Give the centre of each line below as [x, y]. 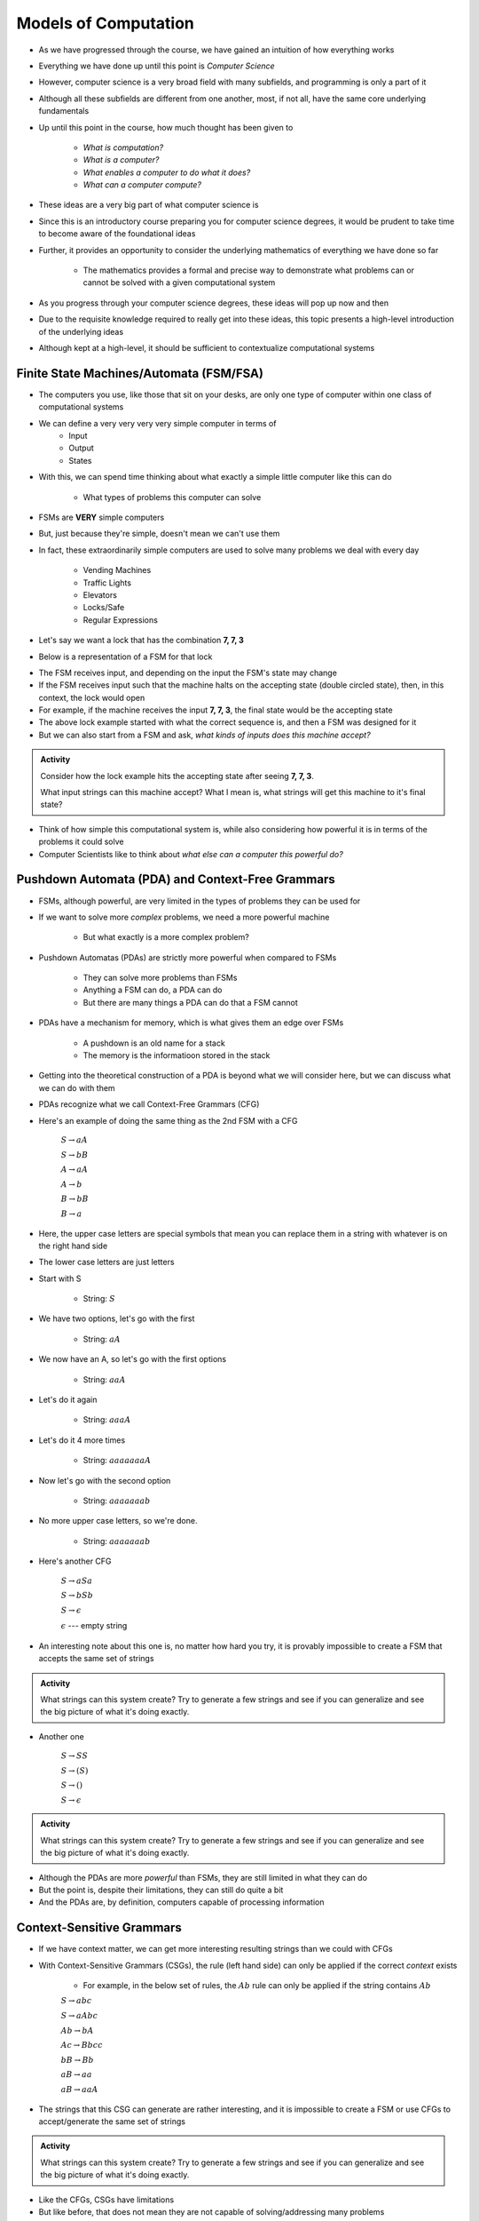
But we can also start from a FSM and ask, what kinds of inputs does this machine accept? [205, 735]
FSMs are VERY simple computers [102, 517]
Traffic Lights [107, 583]
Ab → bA [77, 2030]
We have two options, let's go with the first [117, 1318]
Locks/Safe [104, 608]
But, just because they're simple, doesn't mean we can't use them [159, 534]
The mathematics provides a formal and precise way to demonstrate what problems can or [248, 270]
